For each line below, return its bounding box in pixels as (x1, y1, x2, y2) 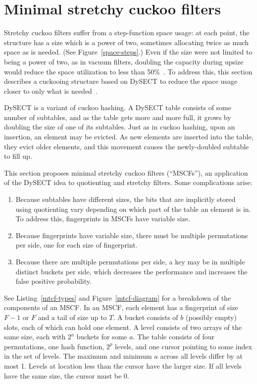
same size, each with (4, 331, 66, 342)
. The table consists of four (133, 331, 214, 342)
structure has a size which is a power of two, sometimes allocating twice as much (4, 37, 249, 47)
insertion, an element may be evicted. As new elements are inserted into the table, (4, 131, 254, 142)
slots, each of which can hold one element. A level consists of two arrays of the (4, 321, 242, 332)
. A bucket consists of (113, 312, 178, 322)
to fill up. (4, 151, 32, 161)
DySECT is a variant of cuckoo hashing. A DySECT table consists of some (4, 102, 231, 113)
